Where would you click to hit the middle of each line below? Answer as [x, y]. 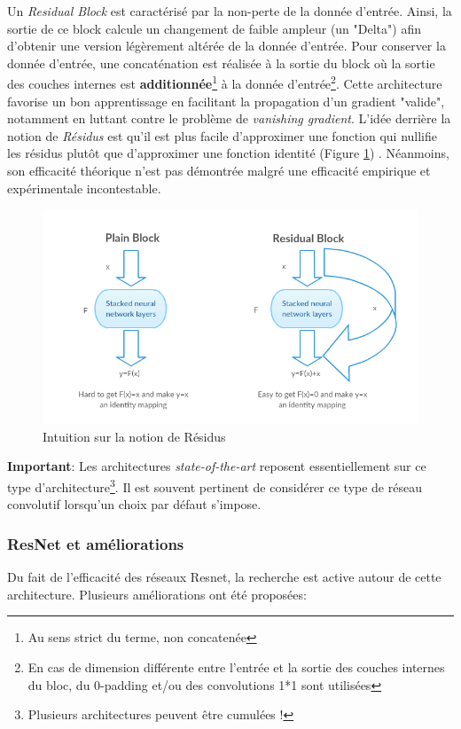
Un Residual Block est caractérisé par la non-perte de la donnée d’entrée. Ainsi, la [230, 11]
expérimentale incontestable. [84, 188]
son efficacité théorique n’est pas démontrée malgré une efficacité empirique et [219, 170]
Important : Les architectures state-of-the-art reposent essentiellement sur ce [217, 466]
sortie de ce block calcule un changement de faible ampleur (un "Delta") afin [214, 28]
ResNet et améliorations [96, 543]
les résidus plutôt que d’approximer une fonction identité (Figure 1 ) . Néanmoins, [228, 153]
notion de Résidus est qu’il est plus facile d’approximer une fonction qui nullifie [222, 135]
